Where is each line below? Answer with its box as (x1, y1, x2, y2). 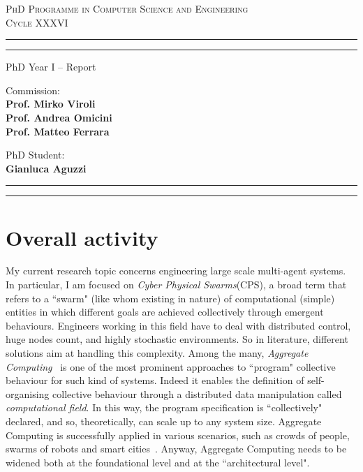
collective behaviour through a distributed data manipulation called (52, 386, 342, 401)
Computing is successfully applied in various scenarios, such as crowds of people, (6, 427, 350, 442)
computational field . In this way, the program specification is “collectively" (6, 400, 323, 415)
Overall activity (6, 223, 158, 251)
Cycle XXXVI (6, 15, 68, 29)
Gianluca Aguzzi (6, 161, 87, 175)
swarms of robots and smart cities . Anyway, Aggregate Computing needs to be (6, 441, 347, 456)
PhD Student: (6, 147, 65, 162)
